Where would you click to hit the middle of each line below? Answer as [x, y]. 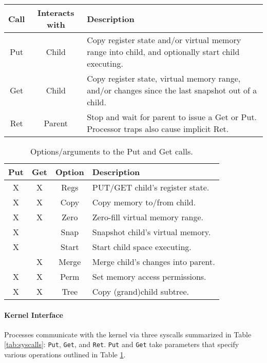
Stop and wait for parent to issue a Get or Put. [172, 117]
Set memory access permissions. [149, 276]
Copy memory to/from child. [144, 202]
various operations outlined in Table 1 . [65, 355]
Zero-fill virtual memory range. [148, 217]
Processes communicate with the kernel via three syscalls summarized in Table [128, 334]
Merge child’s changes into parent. [154, 262]
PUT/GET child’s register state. [151, 187]
